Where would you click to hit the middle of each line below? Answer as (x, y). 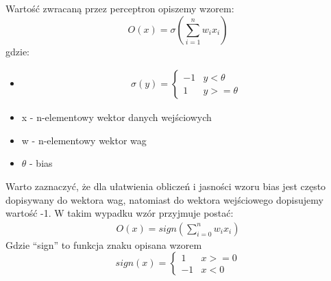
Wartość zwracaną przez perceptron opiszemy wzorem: (120, 8)
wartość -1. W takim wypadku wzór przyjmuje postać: (120, 213)
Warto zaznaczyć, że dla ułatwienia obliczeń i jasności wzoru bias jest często (166, 186)
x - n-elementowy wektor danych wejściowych (117, 117)
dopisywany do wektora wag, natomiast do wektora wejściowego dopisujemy (164, 199)
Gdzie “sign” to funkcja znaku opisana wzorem (104, 244)
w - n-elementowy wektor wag (84, 140)
